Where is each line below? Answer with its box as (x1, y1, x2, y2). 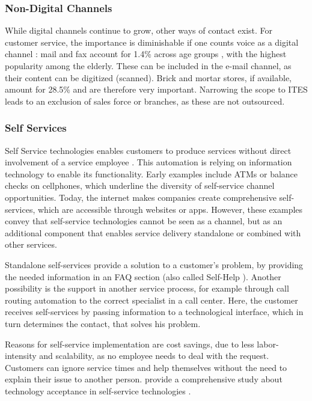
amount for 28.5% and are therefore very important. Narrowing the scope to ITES (5, 83, 308, 96)
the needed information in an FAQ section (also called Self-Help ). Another (5, 270, 281, 283)
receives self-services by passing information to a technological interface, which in (5, 305, 304, 318)
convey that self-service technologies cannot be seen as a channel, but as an (5, 215, 283, 227)
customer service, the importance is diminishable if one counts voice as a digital (5, 35, 299, 48)
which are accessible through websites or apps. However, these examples (38, 203, 303, 215)
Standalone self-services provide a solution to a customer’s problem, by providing (5, 258, 304, 271)
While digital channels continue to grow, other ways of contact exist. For (5, 24, 273, 37)
